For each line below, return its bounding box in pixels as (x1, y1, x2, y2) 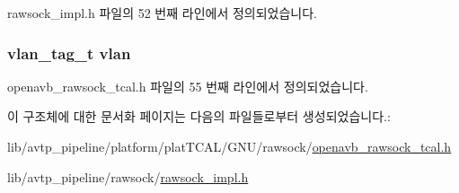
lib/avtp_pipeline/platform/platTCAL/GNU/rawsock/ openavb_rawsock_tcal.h (7, 137, 452, 155)
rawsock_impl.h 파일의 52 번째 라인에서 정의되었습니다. (7, 4, 318, 22)
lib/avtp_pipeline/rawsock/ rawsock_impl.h (7, 167, 249, 186)
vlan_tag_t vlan (7, 41, 131, 64)
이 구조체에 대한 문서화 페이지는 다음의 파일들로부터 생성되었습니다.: (7, 107, 391, 126)
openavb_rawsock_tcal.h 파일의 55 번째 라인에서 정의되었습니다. (7, 76, 368, 95)
